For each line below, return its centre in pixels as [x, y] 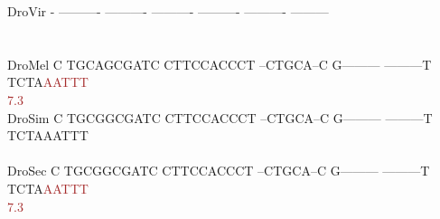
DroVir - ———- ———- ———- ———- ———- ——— [168, 11]
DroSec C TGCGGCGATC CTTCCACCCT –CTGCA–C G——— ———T [219, 171]
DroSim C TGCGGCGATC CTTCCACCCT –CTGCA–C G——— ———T [220, 117]
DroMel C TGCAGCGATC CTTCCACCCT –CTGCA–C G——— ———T [220, 64]
